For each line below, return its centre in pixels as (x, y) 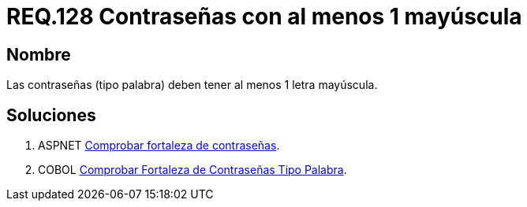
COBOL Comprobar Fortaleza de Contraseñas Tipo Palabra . (192, 170)
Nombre (39, 54)
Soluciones (51, 115)
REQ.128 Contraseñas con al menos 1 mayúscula (264, 17)
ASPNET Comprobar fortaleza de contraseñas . (159, 146)
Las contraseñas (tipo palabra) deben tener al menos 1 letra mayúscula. (192, 85)
